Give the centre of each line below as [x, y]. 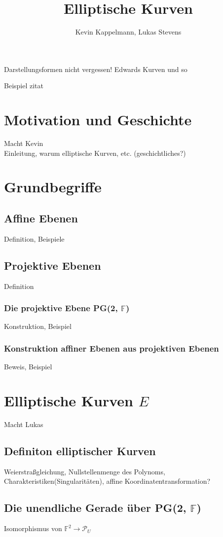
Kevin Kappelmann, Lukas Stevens [128, 32]
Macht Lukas [24, 424]
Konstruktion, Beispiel [38, 326]
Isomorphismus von [33, 528]
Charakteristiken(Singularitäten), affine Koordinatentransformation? [107, 481]
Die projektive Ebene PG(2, [61, 308]
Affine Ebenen [41, 218]
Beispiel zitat [24, 86]
